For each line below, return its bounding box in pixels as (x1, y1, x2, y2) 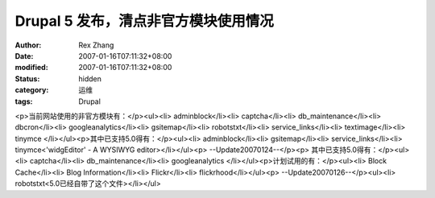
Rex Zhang (78, 40, 114, 50)
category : (14, 85, 49, 95)
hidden (78, 73, 102, 84)
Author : (14, 40, 42, 50)
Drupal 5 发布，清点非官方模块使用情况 (14, 12, 274, 30)
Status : (14, 73, 40, 84)
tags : (14, 97, 33, 106)
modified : (14, 63, 48, 72)
